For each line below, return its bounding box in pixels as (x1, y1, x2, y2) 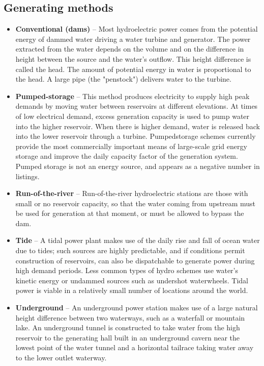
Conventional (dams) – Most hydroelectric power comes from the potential (15, 23, 258, 34)
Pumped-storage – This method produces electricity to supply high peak (15, 90, 250, 101)
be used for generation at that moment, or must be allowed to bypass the (15, 208, 244, 218)
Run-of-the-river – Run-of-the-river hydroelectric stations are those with (15, 188, 248, 199)
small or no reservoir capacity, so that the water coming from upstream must (15, 198, 255, 208)
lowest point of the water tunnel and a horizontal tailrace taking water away (15, 342, 254, 353)
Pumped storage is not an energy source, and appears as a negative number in (15, 160, 260, 171)
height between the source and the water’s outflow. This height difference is (15, 53, 251, 64)
